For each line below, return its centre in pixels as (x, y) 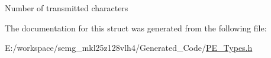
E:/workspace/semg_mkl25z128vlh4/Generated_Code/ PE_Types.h (129, 48)
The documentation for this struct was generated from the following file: (136, 28)
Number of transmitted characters (67, 8)
